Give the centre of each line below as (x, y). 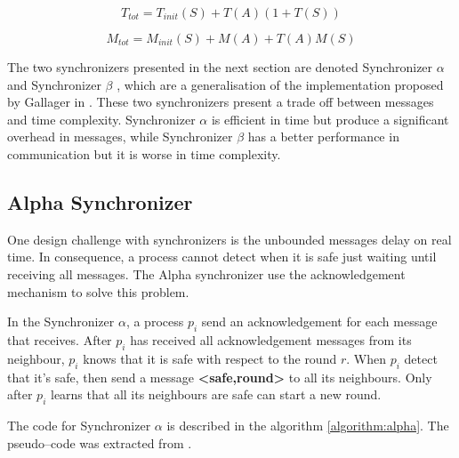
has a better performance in (323, 137)
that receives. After (60, 339)
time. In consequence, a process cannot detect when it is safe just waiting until (222, 257)
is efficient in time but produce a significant (330, 119)
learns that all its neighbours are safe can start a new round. (216, 394)
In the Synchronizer (61, 321)
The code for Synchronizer (79, 425)
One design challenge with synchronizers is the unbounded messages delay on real (229, 239)
